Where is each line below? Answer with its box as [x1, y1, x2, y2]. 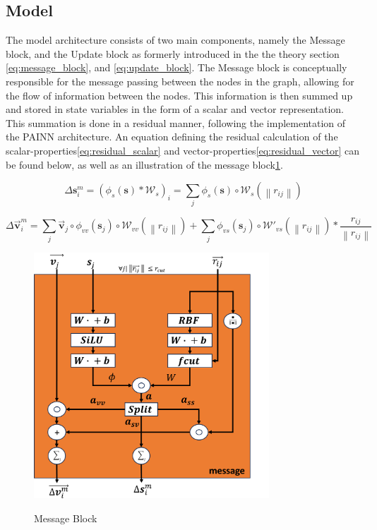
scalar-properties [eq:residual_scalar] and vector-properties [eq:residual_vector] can [6, 143, 360, 157]
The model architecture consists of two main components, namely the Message [6, 32, 345, 47]
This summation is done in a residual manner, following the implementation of [6, 115, 346, 130]
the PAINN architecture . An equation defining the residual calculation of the [6, 129, 338, 144]
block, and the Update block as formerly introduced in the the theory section [6, 46, 340, 61]
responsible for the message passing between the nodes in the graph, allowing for [6, 73, 354, 88]
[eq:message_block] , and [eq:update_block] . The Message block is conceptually [6, 60, 347, 75]
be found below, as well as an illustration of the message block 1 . [6, 157, 283, 171]
